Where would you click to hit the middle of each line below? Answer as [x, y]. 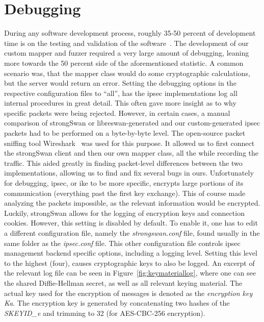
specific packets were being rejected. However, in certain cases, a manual [117, 113]
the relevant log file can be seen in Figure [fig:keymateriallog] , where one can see [130, 273]
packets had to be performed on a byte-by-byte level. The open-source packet [125, 133]
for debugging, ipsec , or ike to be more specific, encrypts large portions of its [124, 183]
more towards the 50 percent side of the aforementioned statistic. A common [124, 63]
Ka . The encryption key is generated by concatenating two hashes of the [117, 303]
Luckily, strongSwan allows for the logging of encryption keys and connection [124, 213]
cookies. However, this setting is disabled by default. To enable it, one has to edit [131, 223]
